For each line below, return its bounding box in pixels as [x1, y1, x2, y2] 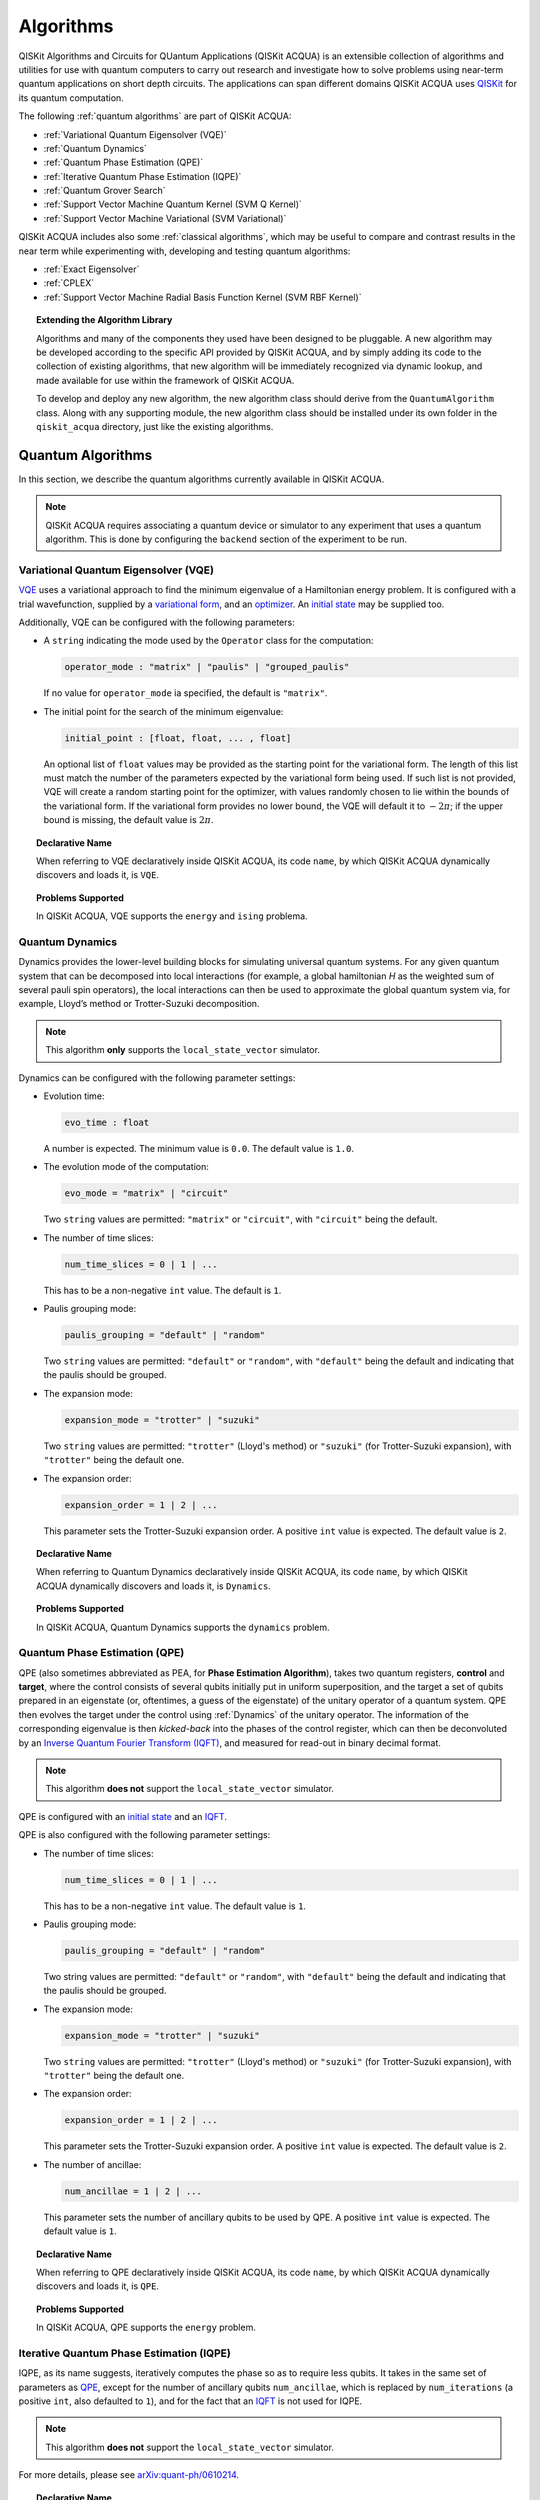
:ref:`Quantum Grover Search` [43, 185, 166, 197]
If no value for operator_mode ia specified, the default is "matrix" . [43, 687, 328, 699]
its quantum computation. [18, 91, 124, 104]
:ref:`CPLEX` [43, 277, 95, 289]
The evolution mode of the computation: [43, 1161, 210, 1173]
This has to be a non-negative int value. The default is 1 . [43, 1284, 282, 1296]
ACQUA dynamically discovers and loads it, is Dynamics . [36, 1580, 272, 1592]
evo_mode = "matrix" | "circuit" [64, 1188, 229, 1199]
